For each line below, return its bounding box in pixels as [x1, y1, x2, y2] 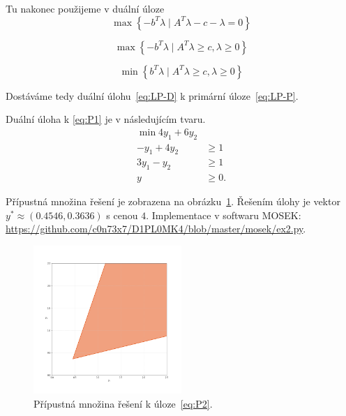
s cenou [106, 207, 138, 222]
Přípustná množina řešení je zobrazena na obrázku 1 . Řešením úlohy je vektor [6, 194, 340, 209]
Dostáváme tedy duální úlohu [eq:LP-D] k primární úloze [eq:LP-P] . [6, 88, 299, 103]
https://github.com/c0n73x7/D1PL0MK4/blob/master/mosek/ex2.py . [6, 221, 306, 236]
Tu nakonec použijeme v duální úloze [6, 1, 165, 15]
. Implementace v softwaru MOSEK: [146, 207, 301, 222]
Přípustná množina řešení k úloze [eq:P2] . [33, 396, 213, 410]
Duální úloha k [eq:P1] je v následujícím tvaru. [6, 112, 206, 126]
